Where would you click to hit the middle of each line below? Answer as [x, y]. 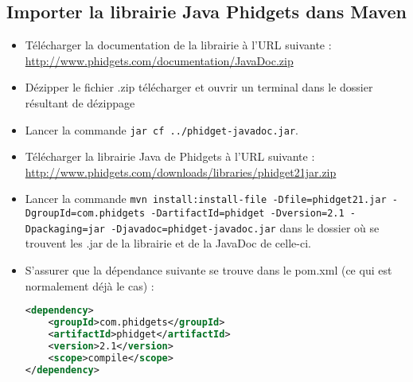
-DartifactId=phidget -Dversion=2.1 [247, 214]
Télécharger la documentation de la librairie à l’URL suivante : [178, 45]
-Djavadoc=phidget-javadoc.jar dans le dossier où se [245, 227]
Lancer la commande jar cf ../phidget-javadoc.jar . [162, 129]
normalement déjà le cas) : [90, 285]
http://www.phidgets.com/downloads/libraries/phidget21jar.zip [181, 172]
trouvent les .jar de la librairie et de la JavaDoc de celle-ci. [168, 243]
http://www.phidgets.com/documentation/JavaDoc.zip [159, 60]
